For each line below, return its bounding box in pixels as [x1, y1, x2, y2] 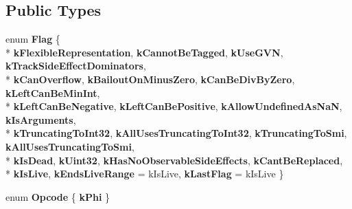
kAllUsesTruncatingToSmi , [5, 139, 134, 153]
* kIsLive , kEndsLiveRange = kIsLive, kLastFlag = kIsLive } [5, 166, 284, 181]
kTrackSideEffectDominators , [5, 58, 146, 73]
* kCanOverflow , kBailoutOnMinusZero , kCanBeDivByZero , [5, 71, 295, 86]
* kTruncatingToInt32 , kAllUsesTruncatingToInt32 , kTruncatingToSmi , [5, 126, 347, 140]
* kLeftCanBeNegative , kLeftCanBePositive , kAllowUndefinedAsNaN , [5, 99, 342, 113]
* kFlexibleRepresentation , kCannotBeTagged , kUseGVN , [5, 45, 283, 59]
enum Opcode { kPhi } [5, 189, 110, 203]
